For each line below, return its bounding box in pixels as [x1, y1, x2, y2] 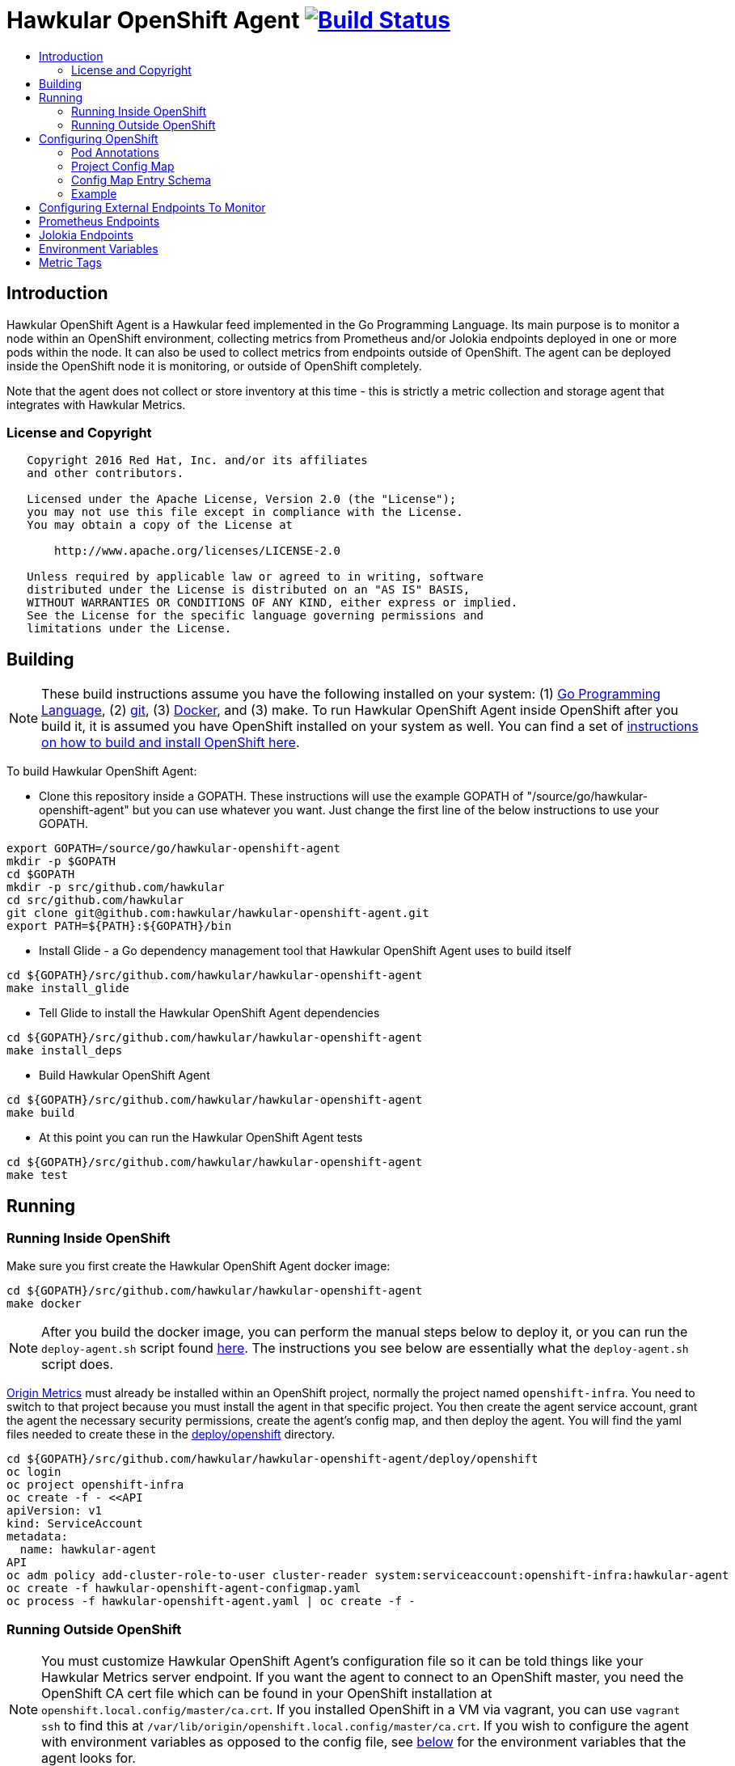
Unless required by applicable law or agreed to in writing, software [27, 570, 484, 584]
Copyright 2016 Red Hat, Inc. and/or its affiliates [27, 454, 368, 467]
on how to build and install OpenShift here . [41, 734, 300, 751]
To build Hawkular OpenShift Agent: [6, 764, 197, 779]
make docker [6, 1297, 82, 1311]
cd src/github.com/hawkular [6, 894, 184, 907]
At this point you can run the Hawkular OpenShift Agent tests [39, 1130, 363, 1145]
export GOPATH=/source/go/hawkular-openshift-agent [6, 842, 341, 856]
